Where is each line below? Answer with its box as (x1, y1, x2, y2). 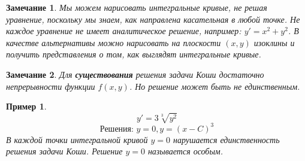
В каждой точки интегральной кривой (6, 133, 148, 145)
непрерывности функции (6, 80, 95, 92)
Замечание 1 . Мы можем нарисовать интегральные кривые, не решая (6, 1, 267, 13)
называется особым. (147, 145, 224, 157)
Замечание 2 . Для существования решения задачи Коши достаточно (6, 68, 264, 80)
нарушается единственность (173, 133, 280, 145)
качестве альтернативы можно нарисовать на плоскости (6, 36, 221, 48)
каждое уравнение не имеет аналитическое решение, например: (6, 25, 241, 37)
